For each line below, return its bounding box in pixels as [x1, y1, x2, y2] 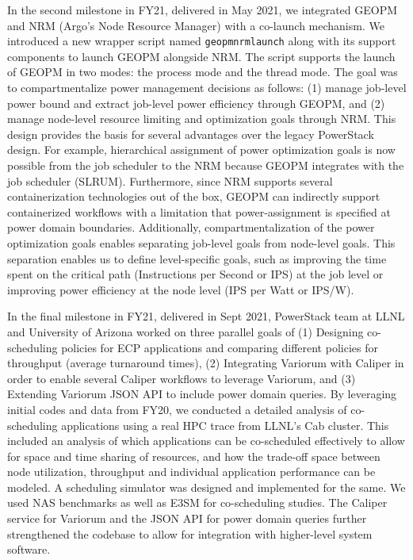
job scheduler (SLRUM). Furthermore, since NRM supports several [7, 172, 333, 189]
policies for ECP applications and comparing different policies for [61, 339, 378, 355]
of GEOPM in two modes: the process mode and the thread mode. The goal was [7, 63, 398, 80]
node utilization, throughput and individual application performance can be [7, 463, 376, 480]
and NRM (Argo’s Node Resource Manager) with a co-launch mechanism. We [7, 17, 384, 33]
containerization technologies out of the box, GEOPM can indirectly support [7, 188, 380, 205]
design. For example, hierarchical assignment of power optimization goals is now [7, 141, 396, 158]
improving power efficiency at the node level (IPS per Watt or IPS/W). [7, 281, 354, 297]
